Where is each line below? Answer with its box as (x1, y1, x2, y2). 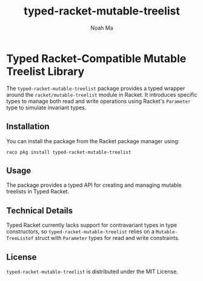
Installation (6, 121, 50, 132)
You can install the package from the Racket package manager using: (6, 137, 180, 144)
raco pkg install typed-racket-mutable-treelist (6, 149, 131, 155)
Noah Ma (90, 24, 113, 31)
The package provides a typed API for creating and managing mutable (6, 181, 182, 189)
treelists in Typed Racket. (6, 188, 70, 195)
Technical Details (6, 205, 73, 216)
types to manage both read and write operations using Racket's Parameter (6, 97, 191, 105)
